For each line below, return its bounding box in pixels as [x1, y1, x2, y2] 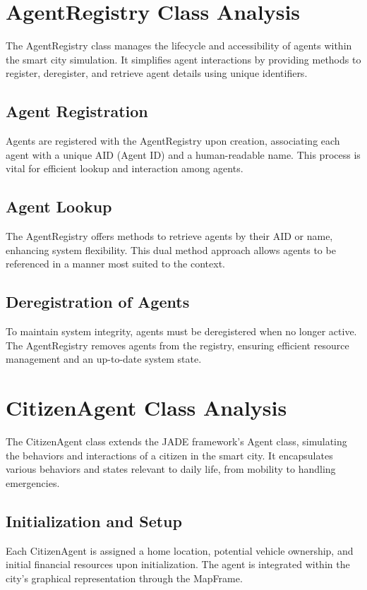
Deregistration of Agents [6, 291, 190, 313]
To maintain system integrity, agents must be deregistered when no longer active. [6, 324, 357, 339]
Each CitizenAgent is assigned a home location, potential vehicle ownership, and [6, 543, 354, 558]
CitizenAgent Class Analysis [6, 393, 287, 422]
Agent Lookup [6, 195, 112, 217]
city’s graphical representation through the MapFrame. [6, 570, 243, 585]
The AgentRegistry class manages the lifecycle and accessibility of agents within [6, 38, 352, 53]
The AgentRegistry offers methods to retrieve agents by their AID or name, [6, 229, 333, 243]
